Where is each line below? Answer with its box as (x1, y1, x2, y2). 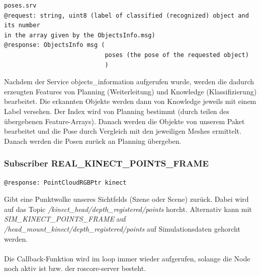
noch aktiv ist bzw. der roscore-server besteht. (4, 263, 146, 273)
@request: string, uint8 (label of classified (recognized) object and (4, 12, 249, 19)
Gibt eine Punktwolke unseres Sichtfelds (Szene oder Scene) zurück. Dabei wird (4, 194, 249, 204)
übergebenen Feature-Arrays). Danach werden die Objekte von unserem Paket (4, 116, 245, 126)
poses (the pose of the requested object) (105, 51, 249, 59)
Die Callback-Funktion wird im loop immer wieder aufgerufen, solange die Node (4, 253, 250, 263)
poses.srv (4, 2, 37, 9)
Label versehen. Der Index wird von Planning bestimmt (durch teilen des (4, 105, 229, 116)
